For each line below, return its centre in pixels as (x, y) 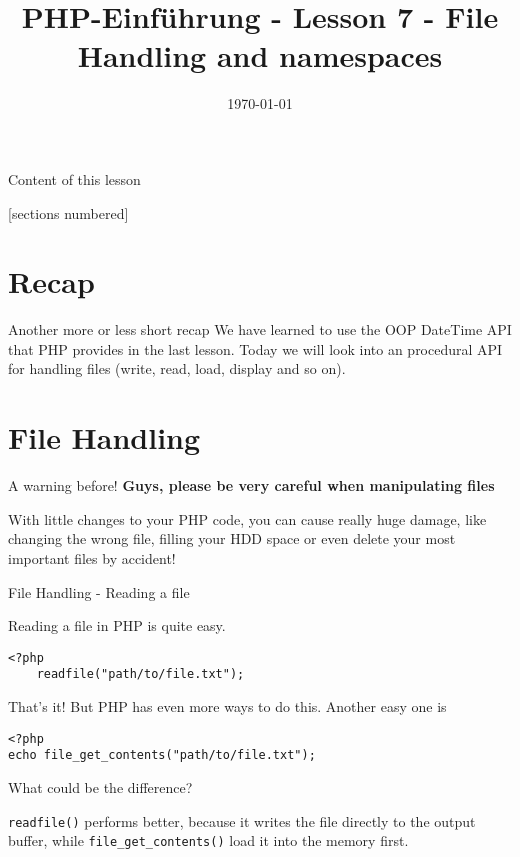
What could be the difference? (100, 786)
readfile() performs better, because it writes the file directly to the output (242, 820)
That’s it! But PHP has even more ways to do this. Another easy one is (227, 706)
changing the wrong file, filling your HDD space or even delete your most (232, 538)
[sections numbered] (68, 212)
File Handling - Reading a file (99, 591)
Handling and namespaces (260, 55)
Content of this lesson (74, 178)
